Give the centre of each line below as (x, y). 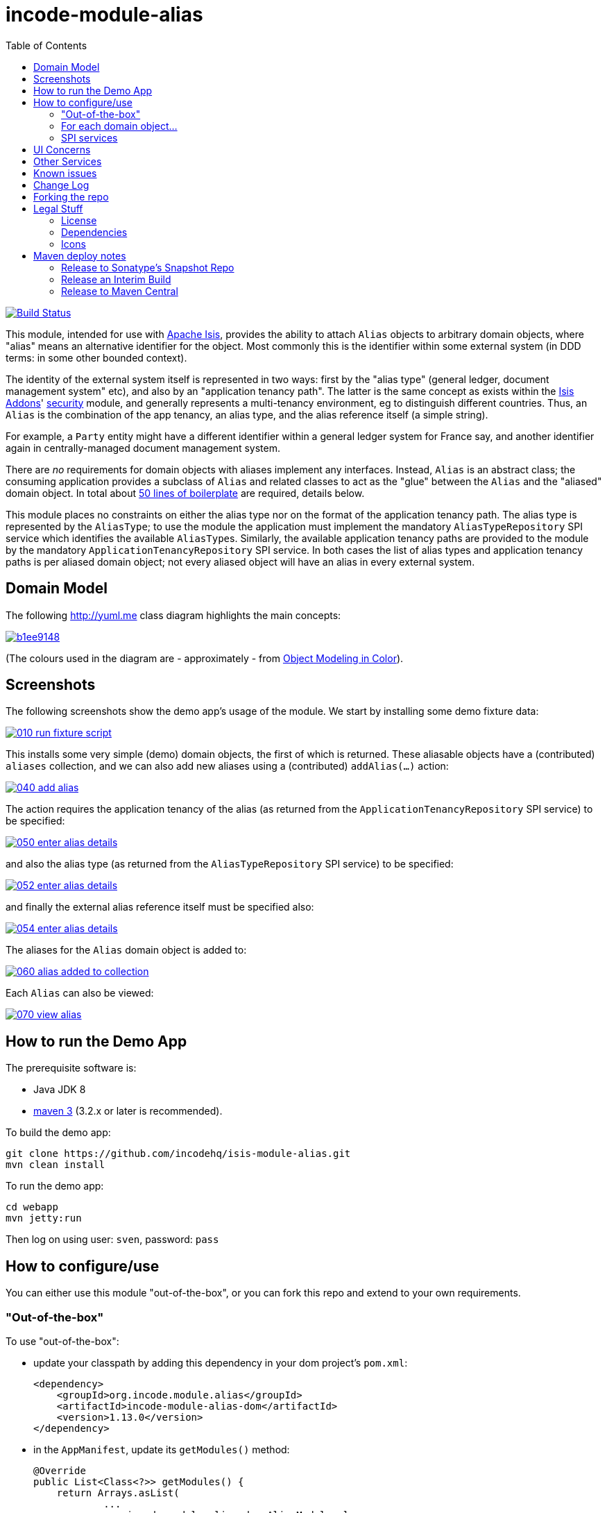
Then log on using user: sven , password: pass (112, 1240)
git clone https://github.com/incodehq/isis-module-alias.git (178, 1154)
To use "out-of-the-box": (62, 1341)
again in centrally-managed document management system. (143, 448)
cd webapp (32, 1207)
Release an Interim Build (116, 279)
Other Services (68, 161)
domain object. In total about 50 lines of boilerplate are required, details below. (185, 493)
